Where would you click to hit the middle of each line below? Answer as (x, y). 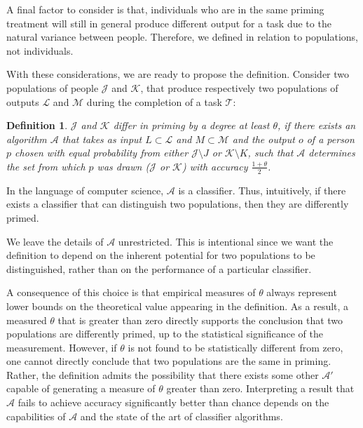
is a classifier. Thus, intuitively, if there (262, 190)
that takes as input (102, 139)
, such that (270, 153)
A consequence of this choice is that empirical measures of (131, 292)
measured (27, 320)
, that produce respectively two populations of (239, 87)
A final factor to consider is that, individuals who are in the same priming (165, 9)
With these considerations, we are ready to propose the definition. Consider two (178, 74)
